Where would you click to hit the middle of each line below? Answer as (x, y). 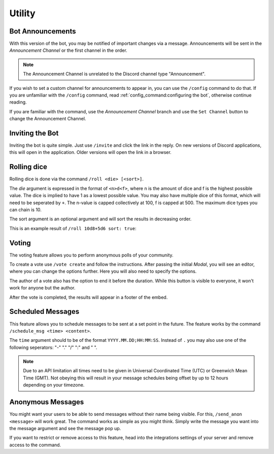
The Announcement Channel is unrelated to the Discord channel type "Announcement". (114, 74)
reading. (18, 102)
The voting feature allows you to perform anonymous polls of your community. (91, 255)
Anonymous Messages (47, 402)
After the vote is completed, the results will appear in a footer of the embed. (89, 297)
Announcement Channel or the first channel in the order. (68, 50)
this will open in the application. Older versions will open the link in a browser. (91, 152)
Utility (22, 13)
